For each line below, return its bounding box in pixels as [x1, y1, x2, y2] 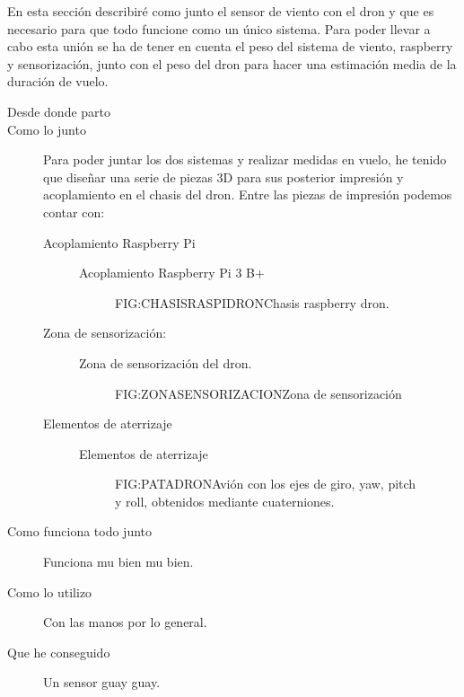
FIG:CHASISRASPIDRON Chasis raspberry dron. [115, 293, 390, 312]
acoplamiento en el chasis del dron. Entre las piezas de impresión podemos [43, 185, 452, 204]
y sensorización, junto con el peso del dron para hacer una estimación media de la [7, 54, 457, 73]
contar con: [43, 202, 105, 221]
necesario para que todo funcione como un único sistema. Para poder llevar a [7, 19, 431, 38]
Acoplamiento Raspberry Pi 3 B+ [79, 263, 265, 282]
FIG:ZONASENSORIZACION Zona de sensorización [115, 384, 402, 402]
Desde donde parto [7, 101, 111, 120]
